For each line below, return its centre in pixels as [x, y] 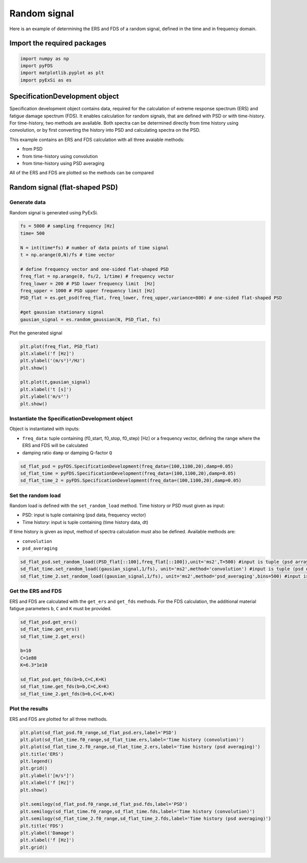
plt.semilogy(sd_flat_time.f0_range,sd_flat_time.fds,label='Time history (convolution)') [138, 811]
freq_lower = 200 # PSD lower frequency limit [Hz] [88, 284]
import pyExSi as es [46, 80]
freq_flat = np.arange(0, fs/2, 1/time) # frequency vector [97, 276]
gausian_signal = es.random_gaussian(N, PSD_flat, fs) [90, 319]
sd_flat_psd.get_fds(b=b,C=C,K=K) [63, 680]
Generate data [28, 203]
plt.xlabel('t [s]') [46, 389]
